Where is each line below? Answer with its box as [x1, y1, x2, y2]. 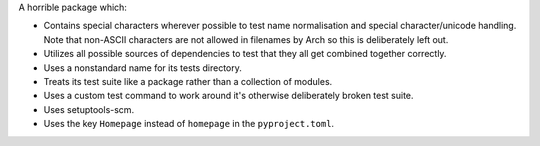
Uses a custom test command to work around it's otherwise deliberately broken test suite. [43, 90, 414, 102]
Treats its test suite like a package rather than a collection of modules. [43, 75, 333, 87]
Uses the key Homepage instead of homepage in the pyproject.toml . [43, 118, 335, 130]
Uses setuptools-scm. [43, 103, 135, 115]
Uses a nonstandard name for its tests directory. [43, 61, 242, 74]
